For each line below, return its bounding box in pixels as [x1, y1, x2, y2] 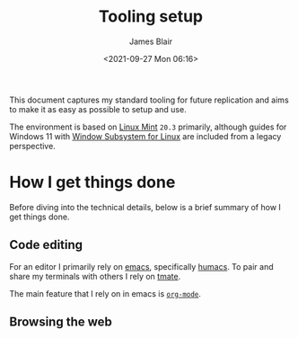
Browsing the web [9, 315, 112, 330]
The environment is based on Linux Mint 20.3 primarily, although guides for [9, 121, 287, 132]
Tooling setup [98, 6, 204, 27]
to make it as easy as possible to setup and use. [9, 103, 187, 114]
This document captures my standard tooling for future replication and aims [9, 94, 289, 105]
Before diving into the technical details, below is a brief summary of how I [9, 201, 281, 212]
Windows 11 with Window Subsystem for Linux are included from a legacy [9, 130, 282, 141]
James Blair [128, 36, 173, 47]
